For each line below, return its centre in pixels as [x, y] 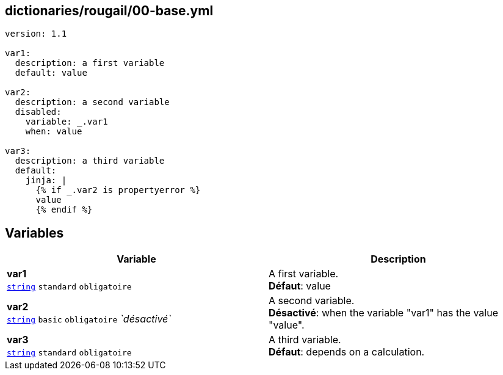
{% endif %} [64, 210]
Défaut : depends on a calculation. [347, 352]
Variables [34, 233]
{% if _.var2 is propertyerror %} [118, 190]
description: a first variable [90, 63]
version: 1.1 [36, 34]
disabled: [38, 112]
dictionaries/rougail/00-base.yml [109, 11]
